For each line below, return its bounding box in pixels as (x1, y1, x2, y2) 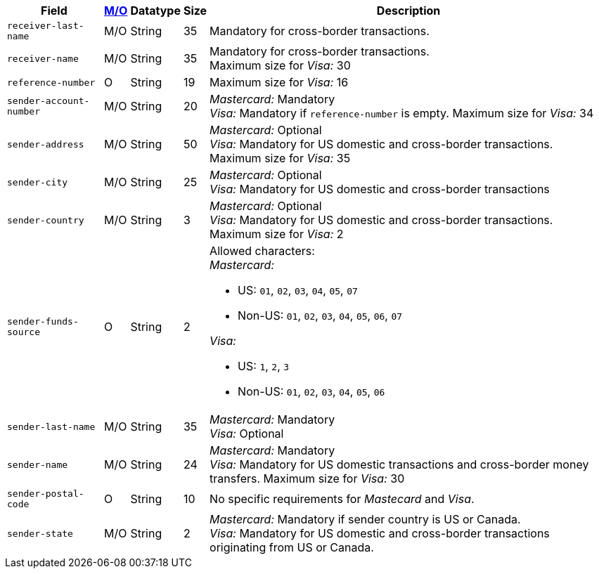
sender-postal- (7, 488, 84, 499)
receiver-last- (7, 20, 84, 31)
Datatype (130, 4, 181, 18)
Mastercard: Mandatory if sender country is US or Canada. (210, 512, 521, 526)
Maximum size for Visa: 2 (210, 227, 344, 241)
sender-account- (7, 96, 90, 106)
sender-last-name (7, 421, 96, 432)
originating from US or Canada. (210, 540, 374, 554)
